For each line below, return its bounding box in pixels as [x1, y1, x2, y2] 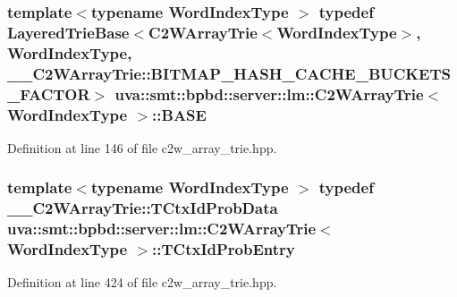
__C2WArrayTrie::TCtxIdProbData [7, 197, 278, 219]
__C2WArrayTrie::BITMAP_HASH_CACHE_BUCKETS [7, 62, 451, 84]
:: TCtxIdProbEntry [152, 238, 295, 260]
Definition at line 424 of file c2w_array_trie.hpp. [7, 273, 277, 292]
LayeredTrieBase [7, 21, 130, 43]
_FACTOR [7, 82, 90, 105]
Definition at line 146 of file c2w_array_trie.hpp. [7, 138, 277, 157]
